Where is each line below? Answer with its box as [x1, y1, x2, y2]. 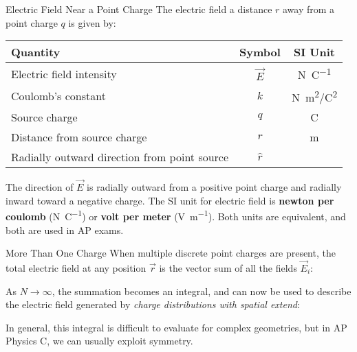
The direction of [6, 180, 74, 194]
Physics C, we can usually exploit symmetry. [6, 333, 193, 348]
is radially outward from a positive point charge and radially [87, 180, 342, 194]
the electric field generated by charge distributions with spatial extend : [6, 297, 300, 312]
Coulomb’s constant [11, 88, 106, 104]
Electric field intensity [11, 65, 117, 82]
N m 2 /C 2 [291, 86, 338, 105]
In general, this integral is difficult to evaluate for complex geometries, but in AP [6, 320, 347, 334]
